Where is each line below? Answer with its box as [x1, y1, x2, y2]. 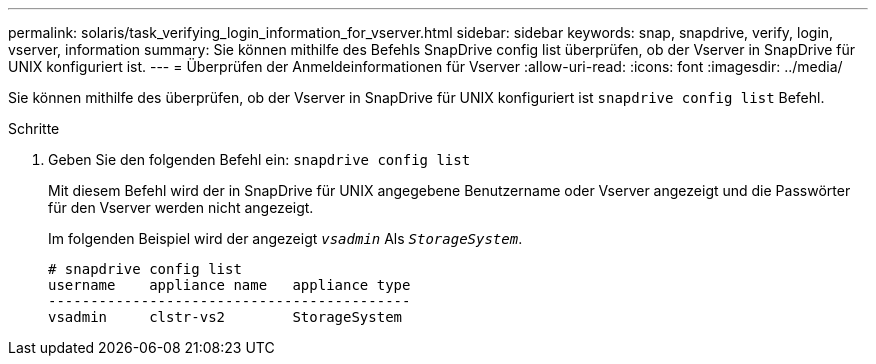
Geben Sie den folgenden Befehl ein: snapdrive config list [48, 151, 471, 168]
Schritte [8, 120, 60, 137]
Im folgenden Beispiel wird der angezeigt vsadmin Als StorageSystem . [48, 230, 523, 247]
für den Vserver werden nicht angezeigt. [48, 199, 314, 216]
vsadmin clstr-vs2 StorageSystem [48, 309, 403, 325]
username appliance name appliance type [48, 277, 411, 293]
